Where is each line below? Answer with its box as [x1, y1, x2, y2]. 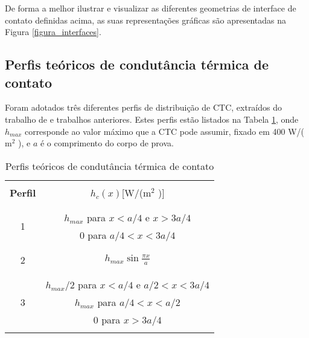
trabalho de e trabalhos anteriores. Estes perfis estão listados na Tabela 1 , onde [5, 112, 299, 125]
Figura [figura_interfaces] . [5, 25, 101, 38]
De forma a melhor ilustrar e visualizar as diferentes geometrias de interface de [5, 2, 296, 14]
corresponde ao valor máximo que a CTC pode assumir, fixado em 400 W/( [24, 125, 305, 137]
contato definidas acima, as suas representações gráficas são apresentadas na [5, 13, 286, 26]
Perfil [10, 185, 36, 200]
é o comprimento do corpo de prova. [40, 137, 174, 149]
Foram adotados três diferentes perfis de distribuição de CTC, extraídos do [5, 101, 282, 114]
